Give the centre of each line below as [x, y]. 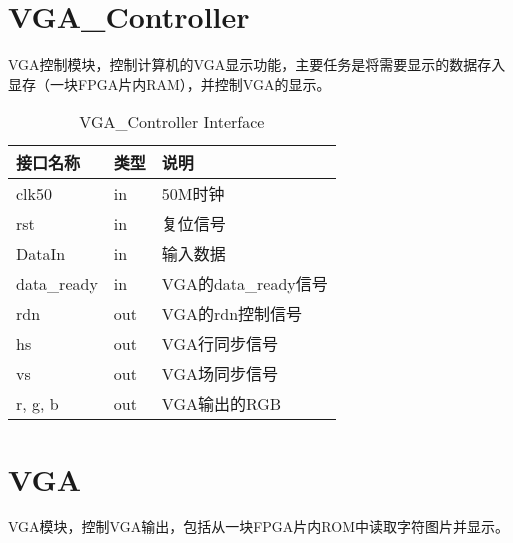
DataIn [41, 253]
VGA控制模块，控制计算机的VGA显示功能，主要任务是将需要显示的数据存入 [257, 64]
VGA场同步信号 [219, 374]
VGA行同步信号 [219, 344]
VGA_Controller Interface [172, 122]
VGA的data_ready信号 [244, 284]
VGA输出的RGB [221, 404]
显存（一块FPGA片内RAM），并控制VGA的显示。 [169, 83]
